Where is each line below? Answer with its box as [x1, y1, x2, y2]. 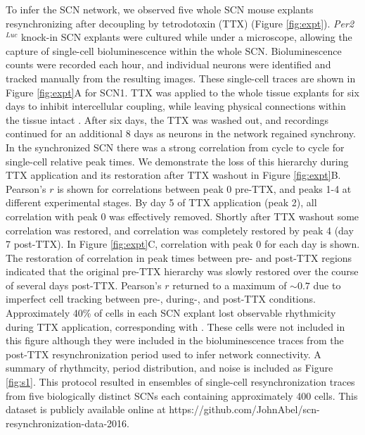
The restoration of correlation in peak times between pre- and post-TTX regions [6, 250, 352, 265]
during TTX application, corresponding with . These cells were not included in [6, 319, 345, 334]
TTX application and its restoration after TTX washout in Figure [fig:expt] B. [6, 168, 341, 182]
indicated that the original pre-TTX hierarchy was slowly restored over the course [6, 264, 359, 279]
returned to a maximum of [172, 277, 287, 292]
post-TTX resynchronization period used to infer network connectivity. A [6, 346, 321, 361]
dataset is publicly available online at [6, 402, 166, 417]
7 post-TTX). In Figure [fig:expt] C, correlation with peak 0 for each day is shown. [6, 237, 360, 251]
